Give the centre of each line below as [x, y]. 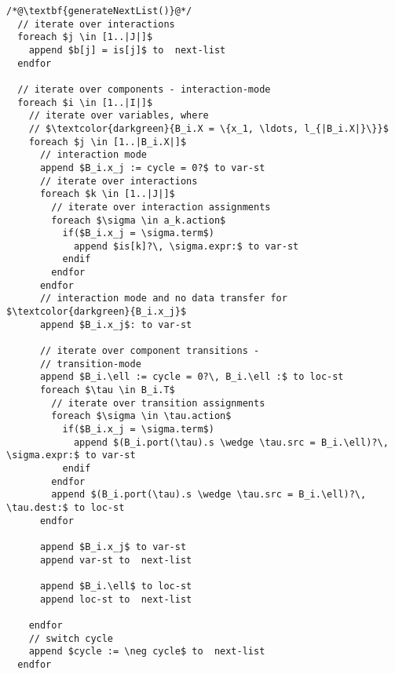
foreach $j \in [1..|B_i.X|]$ [108, 142]
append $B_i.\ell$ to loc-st [116, 586]
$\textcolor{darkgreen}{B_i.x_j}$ [97, 312]
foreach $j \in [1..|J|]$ [85, 37]
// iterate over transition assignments [158, 403]
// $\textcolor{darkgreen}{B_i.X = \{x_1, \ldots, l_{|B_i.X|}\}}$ [208, 128]
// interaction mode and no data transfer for [163, 299]
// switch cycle [71, 638]
